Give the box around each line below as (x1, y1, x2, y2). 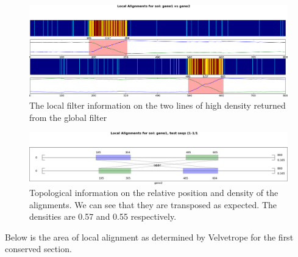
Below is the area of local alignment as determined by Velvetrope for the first (5, 230, 294, 243)
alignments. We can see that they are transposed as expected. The (29, 198, 277, 211)
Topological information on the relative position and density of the (29, 186, 278, 199)
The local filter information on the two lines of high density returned (29, 99, 286, 112)
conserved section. (5, 242, 72, 255)
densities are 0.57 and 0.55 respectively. (29, 210, 177, 223)
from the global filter (29, 110, 107, 123)
